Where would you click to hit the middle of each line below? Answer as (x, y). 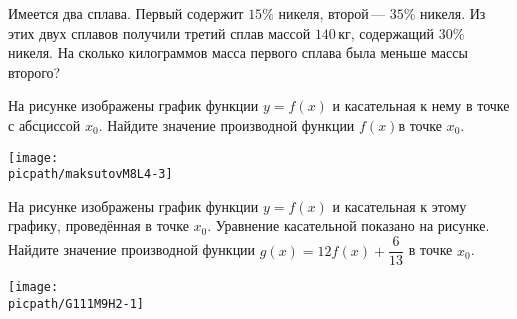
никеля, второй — (332, 13)
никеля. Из (453, 13)
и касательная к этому (399, 205)
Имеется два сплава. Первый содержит (126, 13)
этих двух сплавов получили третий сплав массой (159, 32)
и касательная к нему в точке (421, 105)
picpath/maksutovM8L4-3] (90, 174)
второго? (34, 71)
